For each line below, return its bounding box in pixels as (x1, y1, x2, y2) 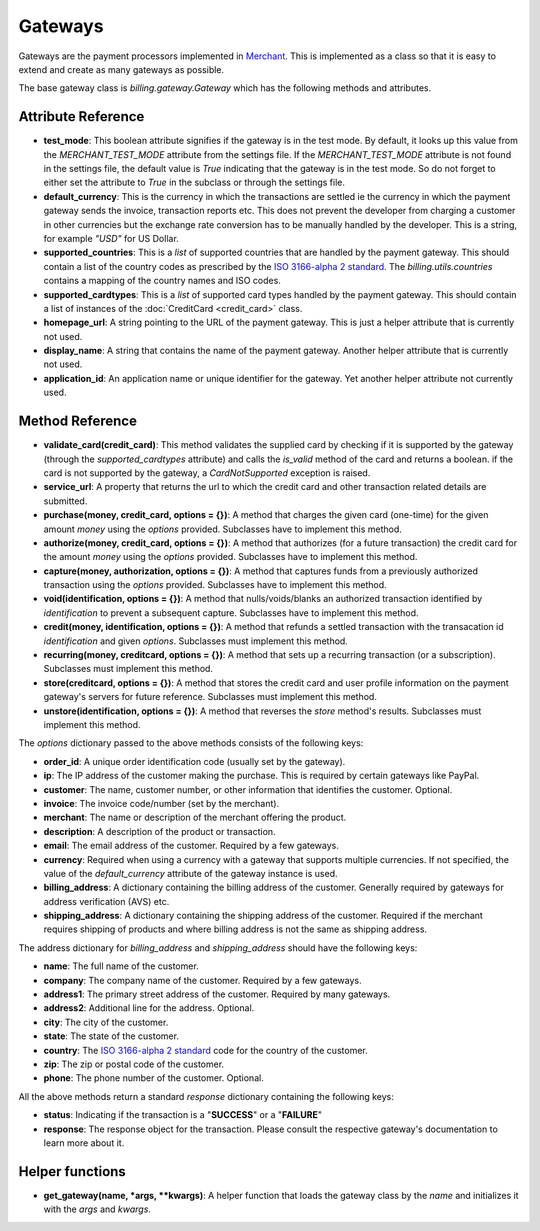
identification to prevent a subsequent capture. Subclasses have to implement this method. (43, 606, 419, 619)
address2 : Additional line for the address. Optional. (43, 1002, 255, 1014)
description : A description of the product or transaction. (43, 825, 276, 837)
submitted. (43, 495, 88, 507)
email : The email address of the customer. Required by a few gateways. (43, 840, 340, 852)
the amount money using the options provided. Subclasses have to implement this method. (43, 551, 418, 563)
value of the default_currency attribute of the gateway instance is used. (43, 867, 339, 879)
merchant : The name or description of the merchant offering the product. (43, 811, 347, 824)
